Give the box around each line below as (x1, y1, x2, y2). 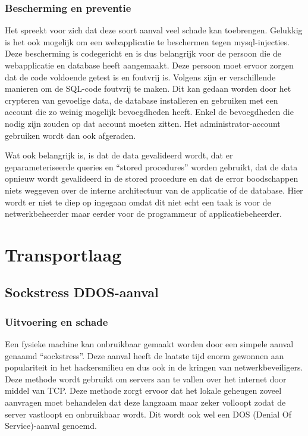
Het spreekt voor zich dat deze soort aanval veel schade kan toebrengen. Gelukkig (5, 24, 303, 36)
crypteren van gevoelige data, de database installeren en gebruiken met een (5, 94, 278, 106)
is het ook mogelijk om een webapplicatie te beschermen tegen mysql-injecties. (5, 35, 290, 48)
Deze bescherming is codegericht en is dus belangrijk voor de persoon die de (5, 47, 282, 60)
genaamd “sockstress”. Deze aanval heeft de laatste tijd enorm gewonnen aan (5, 349, 284, 362)
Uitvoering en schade (5, 314, 108, 329)
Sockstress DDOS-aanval (5, 283, 159, 301)
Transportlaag (5, 242, 122, 266)
